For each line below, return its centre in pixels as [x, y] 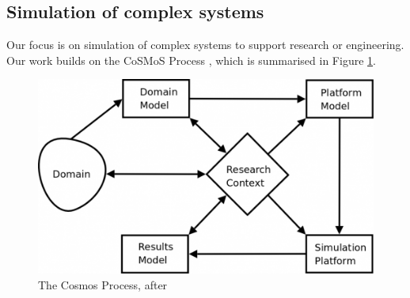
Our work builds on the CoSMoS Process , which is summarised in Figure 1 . [191, 60]
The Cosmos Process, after [103, 284]
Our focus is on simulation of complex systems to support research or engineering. [205, 45]
